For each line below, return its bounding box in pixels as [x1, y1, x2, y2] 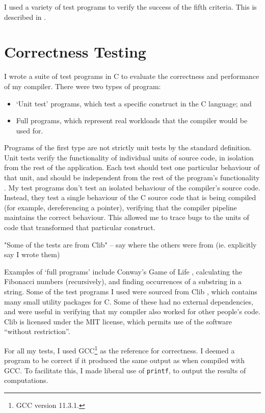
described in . [4, 11, 46, 22]
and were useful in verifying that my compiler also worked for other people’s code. [4, 306, 260, 317]
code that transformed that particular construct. [4, 222, 155, 233]
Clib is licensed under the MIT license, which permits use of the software [4, 316, 232, 326]
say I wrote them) [4, 249, 60, 260]
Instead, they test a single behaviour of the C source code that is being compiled [4, 192, 256, 203]
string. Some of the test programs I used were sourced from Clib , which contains [4, 286, 257, 296]
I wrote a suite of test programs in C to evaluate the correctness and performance [4, 71, 259, 81]
